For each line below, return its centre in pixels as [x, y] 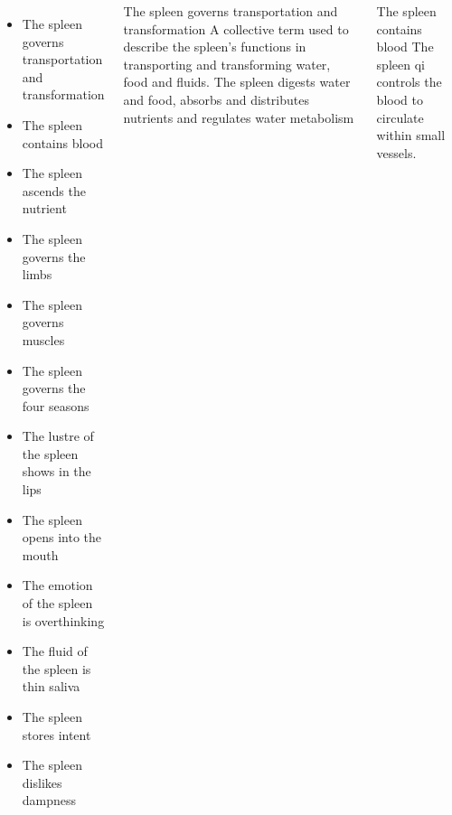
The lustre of [58, 436]
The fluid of [55, 651]
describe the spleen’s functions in [215, 47]
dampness [49, 800]
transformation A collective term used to [236, 28]
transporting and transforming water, [227, 64]
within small [411, 135]
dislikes [42, 782]
